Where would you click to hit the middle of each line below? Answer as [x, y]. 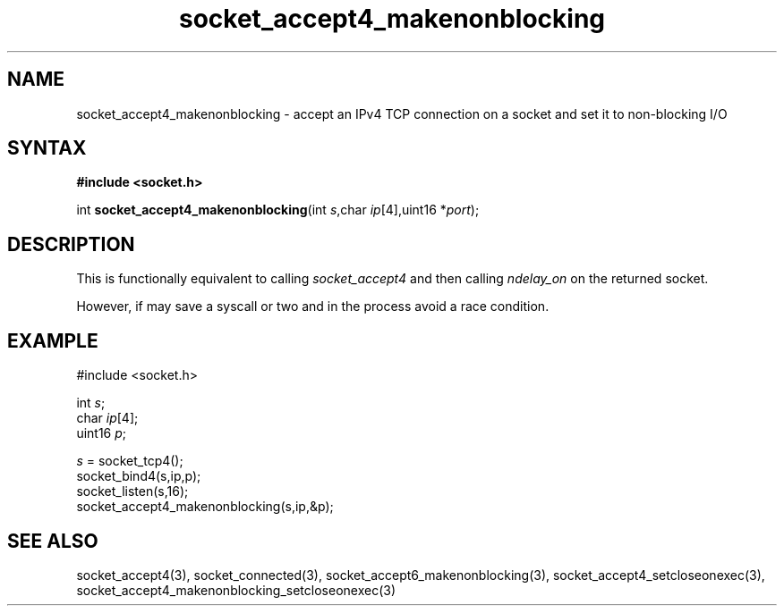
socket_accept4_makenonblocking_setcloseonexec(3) [236, 590]
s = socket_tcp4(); [130, 461]
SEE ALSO [53, 541]
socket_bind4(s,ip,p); [139, 476]
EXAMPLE [53, 340]
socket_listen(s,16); [132, 491]
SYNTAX [47, 148]
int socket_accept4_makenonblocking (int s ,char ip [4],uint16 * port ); [278, 210]
